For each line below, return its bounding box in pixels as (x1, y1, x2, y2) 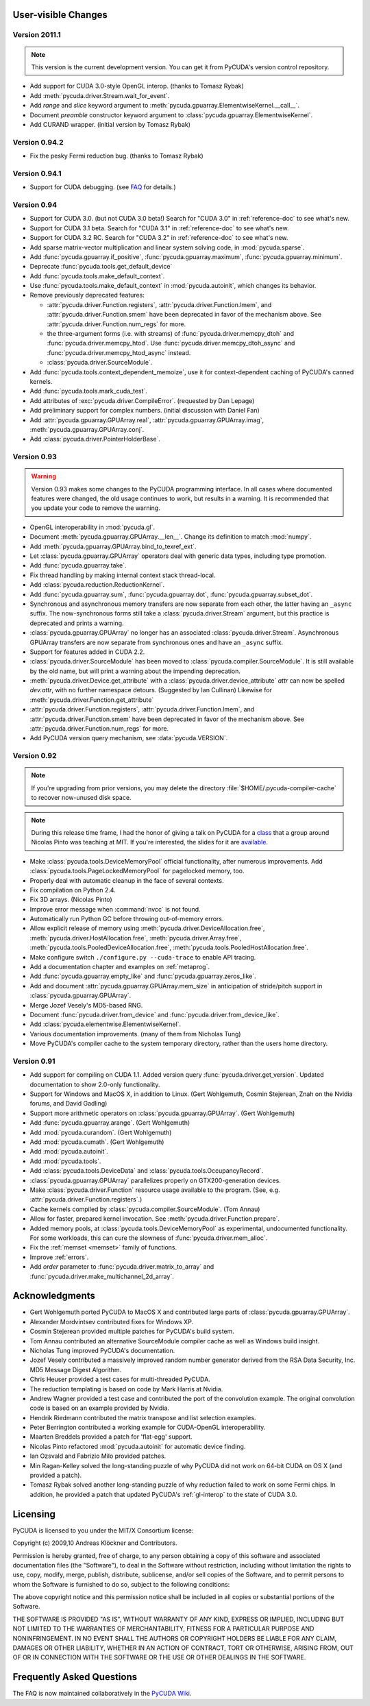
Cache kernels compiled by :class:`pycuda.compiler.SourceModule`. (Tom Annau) (29, 1205, 260, 1213)
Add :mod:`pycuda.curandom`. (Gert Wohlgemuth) (29, 1128, 172, 1136)
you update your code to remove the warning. (31, 504, 160, 512)
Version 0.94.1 (12, 169, 62, 178)
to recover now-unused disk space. (31, 794, 132, 802)
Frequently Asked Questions (12, 1671, 138, 1683)
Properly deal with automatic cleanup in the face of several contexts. (29, 876, 224, 884)
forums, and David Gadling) (29, 1099, 108, 1108)
